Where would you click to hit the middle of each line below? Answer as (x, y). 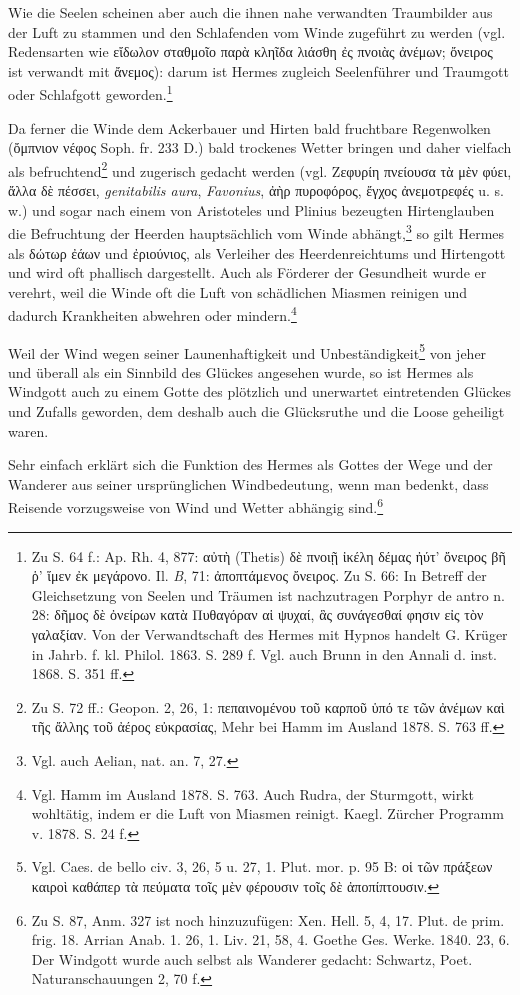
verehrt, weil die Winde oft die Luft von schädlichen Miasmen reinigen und (237, 291)
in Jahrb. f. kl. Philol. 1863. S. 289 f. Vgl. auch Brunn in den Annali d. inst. (264, 653)
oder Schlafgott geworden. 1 (90, 93)
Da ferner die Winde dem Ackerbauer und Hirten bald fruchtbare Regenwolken (249, 127)
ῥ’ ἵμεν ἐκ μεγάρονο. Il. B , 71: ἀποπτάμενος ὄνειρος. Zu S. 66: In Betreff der (259, 575)
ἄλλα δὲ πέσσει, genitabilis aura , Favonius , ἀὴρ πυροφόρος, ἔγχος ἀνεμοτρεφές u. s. (256, 190)
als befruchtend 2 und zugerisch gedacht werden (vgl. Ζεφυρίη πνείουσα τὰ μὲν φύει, (260, 169)
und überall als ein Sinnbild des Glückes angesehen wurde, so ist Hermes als (241, 371)
